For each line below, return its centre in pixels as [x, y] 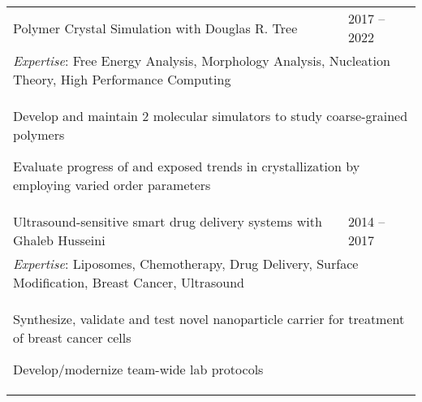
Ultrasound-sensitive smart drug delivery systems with [168, 221]
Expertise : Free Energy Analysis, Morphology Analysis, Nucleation [202, 61]
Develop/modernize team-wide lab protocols [138, 369]
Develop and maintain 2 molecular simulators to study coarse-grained [211, 116]
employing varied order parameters [112, 185]
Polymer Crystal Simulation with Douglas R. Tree [155, 28]
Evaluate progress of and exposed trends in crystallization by [187, 166]
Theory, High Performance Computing [122, 79]
